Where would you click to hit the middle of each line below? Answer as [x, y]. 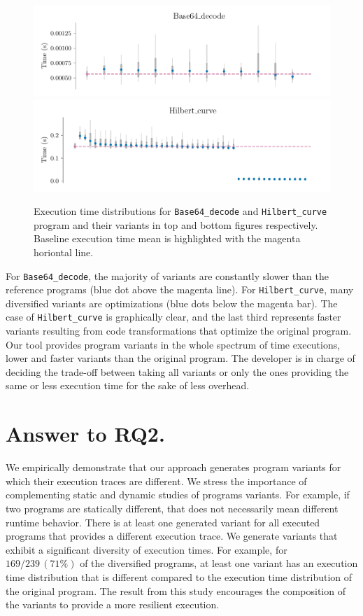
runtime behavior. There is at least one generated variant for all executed [163, 522]
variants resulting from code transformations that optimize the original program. [179, 331]
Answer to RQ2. [85, 434]
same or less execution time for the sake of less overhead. [128, 385]
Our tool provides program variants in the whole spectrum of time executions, [173, 344]
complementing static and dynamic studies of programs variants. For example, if [178, 495]
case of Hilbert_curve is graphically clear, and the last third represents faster [173, 317]
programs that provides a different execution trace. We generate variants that [172, 536]
